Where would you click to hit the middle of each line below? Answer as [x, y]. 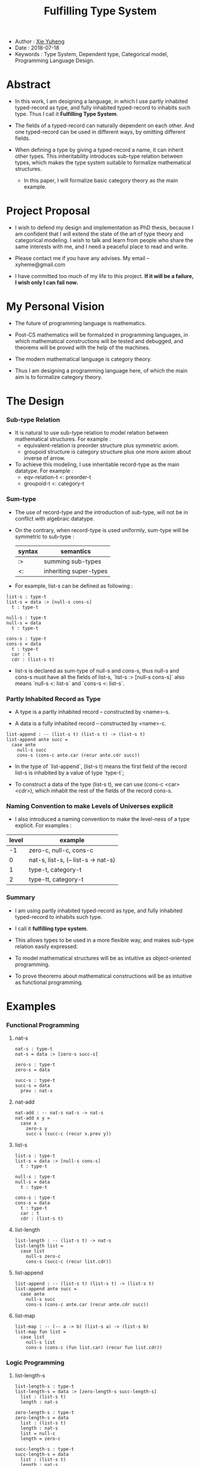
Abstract [28, 85]
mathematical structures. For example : [63, 439]
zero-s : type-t [35, 1065]
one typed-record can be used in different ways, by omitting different [100, 132]
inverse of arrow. [44, 458]
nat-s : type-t [34, 1049]
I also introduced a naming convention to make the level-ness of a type [102, 819]
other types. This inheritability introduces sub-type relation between [99, 156]
